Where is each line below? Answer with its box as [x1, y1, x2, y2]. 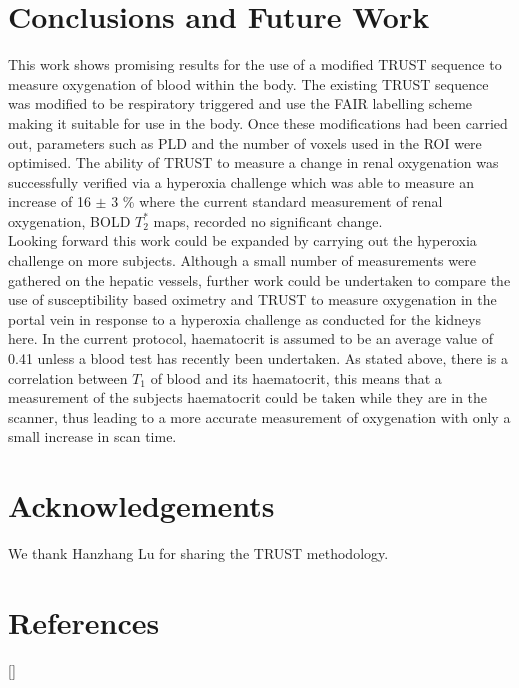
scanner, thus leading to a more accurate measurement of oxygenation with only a [8, 406, 511, 427]
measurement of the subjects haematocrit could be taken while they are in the [8, 387, 488, 408]
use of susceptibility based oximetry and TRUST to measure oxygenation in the [8, 289, 497, 310]
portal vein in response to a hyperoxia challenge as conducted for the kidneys [8, 308, 481, 329]
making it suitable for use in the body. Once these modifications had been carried [8, 112, 508, 133]
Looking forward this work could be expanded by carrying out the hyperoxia [8, 230, 477, 251]
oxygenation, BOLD [8, 210, 131, 231]
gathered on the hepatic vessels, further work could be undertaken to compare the [8, 269, 511, 290]
